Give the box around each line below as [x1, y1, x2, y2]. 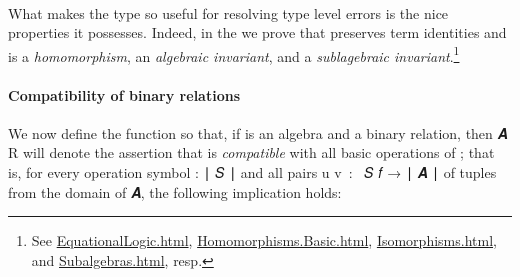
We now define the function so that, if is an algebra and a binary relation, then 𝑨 [8, 122, 508, 143]
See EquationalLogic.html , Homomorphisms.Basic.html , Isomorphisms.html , [31, 230, 497, 251]
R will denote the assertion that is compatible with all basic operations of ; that [8, 142, 495, 163]
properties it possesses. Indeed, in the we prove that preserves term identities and [8, 22, 507, 43]
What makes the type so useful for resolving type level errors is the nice [8, 2, 449, 23]
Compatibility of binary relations [8, 84, 240, 105]
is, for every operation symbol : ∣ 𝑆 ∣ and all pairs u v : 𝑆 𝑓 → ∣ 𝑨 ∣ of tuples [8, 162, 497, 183]
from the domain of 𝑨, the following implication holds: [8, 181, 342, 202]
